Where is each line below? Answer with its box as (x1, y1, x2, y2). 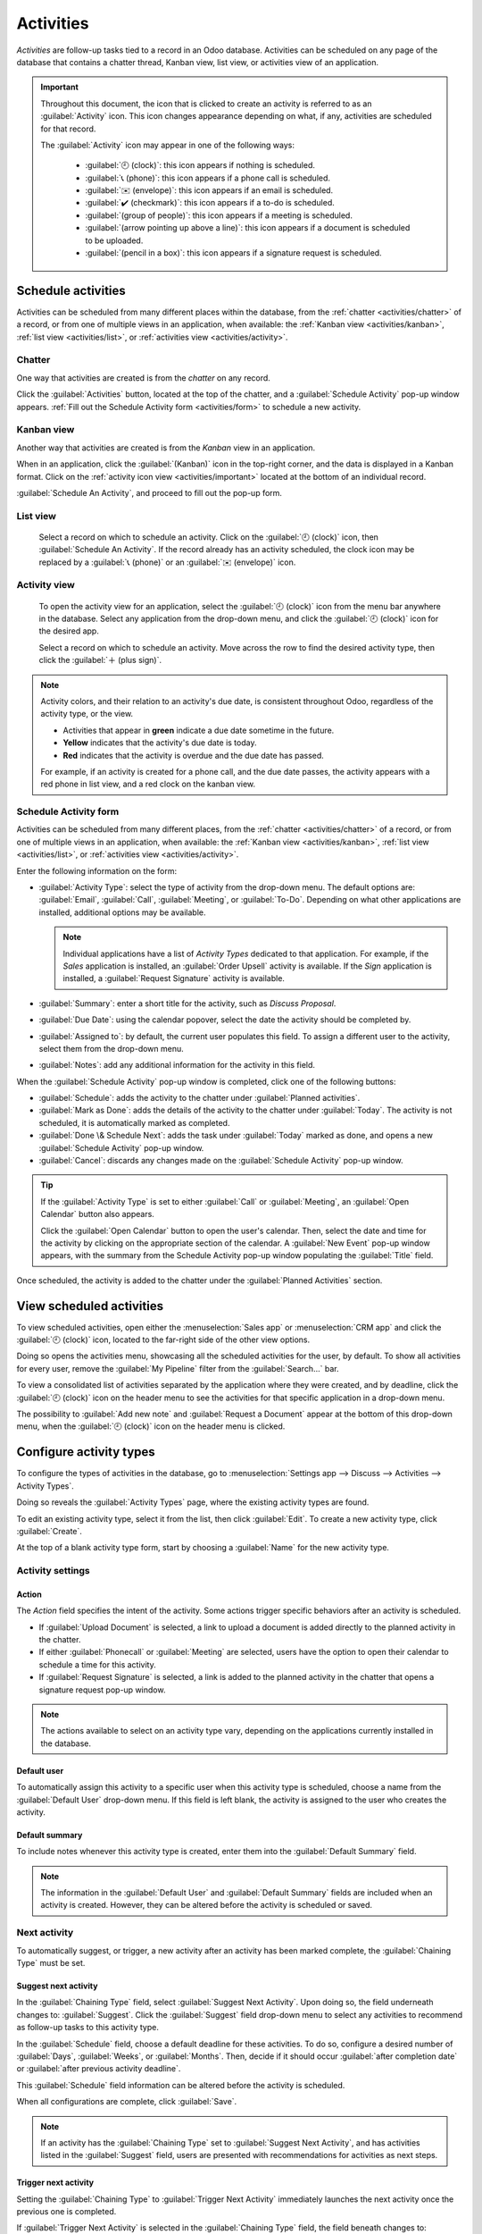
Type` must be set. (16, 1958, 86, 1969)
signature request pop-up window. (38, 1684, 166, 1695)
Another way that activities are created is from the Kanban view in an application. (16, 442, 316, 453)
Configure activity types (16, 1444, 155, 1460)
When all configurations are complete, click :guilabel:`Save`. (16, 2096, 237, 2107)
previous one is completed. (16, 2206, 117, 2217)
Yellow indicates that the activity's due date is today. (62, 737, 257, 748)
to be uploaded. (85, 235, 144, 246)
